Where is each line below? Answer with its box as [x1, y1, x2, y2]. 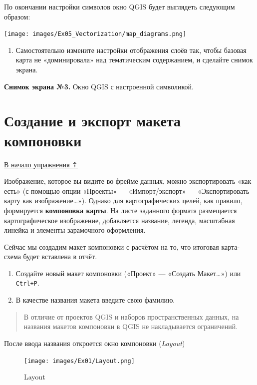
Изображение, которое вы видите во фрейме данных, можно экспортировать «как [4, 176, 252, 186]
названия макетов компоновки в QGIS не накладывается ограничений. [23, 321, 238, 332]
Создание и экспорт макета [4, 110, 181, 131]
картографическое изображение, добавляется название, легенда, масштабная [4, 215, 235, 225]
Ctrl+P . [15, 278, 39, 288]
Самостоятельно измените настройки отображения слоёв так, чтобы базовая [15, 44, 247, 55]
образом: [4, 11, 30, 21]
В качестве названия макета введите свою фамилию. [15, 295, 175, 305]
